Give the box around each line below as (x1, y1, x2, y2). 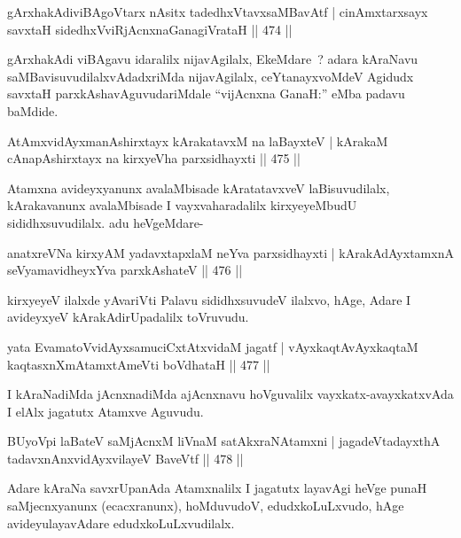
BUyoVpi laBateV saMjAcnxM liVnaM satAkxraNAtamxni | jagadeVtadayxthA (7, 432, 441, 450)
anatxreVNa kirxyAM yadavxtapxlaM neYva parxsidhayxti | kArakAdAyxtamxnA (7, 243, 454, 261)
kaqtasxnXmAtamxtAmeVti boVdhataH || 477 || (7, 355, 270, 373)
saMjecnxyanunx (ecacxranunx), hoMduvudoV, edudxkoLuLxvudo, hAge (7, 496, 404, 515)
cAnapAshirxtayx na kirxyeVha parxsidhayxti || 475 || (7, 149, 301, 168)
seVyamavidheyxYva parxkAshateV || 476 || (7, 261, 243, 279)
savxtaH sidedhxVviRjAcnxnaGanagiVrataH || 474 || (7, 19, 293, 38)
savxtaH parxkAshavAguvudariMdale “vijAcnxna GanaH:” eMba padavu (7, 84, 405, 103)
